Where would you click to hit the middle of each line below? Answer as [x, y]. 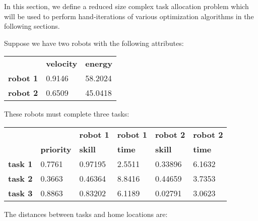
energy [99, 64]
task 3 [20, 193]
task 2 [20, 178]
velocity [62, 64]
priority [56, 149]
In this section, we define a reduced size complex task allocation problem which [126, 6]
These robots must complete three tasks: [67, 114]
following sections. [32, 26]
